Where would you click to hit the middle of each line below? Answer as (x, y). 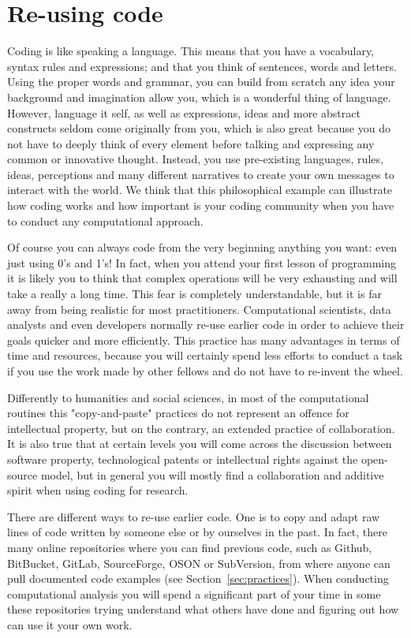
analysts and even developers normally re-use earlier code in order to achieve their (206, 325)
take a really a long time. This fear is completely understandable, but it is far (194, 294)
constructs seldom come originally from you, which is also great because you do (199, 128)
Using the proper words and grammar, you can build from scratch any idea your (201, 82)
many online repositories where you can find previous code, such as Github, (190, 547)
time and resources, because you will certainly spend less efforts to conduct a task (205, 355)
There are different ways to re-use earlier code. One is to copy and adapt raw (194, 516)
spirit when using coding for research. (98, 490)
